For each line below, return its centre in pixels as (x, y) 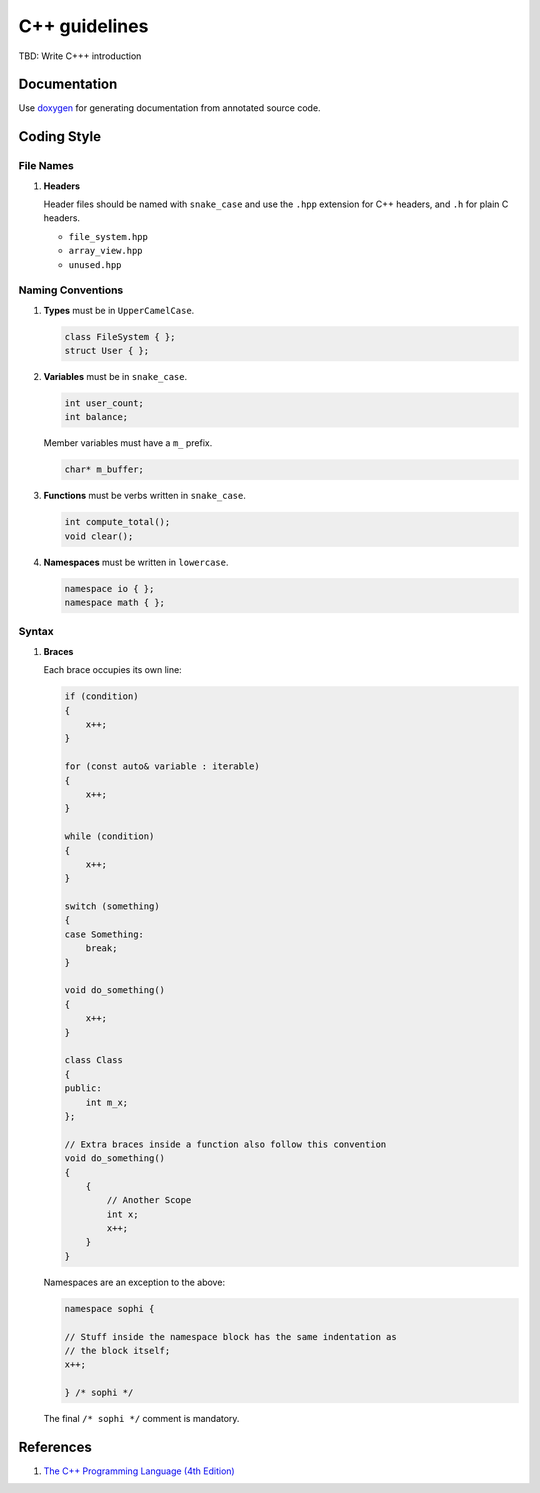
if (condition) (101, 696)
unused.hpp (95, 264)
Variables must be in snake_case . (115, 377)
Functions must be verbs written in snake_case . (145, 496)
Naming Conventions (71, 290)
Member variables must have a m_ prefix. (128, 443)
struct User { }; (107, 351)
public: (83, 1088)
